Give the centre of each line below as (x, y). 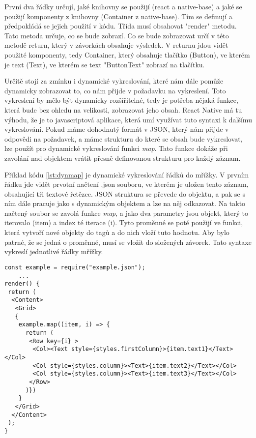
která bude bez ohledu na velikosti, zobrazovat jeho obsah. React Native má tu (123, 109)
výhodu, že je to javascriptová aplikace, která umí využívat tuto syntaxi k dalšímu (128, 119)
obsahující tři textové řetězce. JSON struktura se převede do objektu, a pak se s (125, 193)
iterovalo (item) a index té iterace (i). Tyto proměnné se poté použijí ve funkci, (124, 222)
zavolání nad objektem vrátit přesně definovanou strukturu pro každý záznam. (123, 158)
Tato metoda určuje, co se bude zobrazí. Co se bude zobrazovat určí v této (117, 35)
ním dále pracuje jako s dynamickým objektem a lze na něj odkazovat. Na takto (125, 203)
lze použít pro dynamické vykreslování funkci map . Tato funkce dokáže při (116, 148)
